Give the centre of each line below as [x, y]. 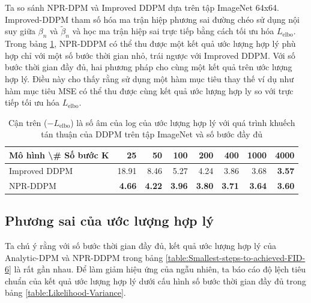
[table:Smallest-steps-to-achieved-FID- [235, 257]
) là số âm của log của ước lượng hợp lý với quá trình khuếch [183, 122]
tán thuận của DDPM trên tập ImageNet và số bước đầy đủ [152, 134]
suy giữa [20, 31]
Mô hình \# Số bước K [59, 154]
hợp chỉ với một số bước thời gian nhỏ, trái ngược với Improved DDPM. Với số [150, 55]
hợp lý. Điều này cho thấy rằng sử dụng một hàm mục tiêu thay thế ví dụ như [149, 78]
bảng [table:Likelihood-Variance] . [65, 292]
